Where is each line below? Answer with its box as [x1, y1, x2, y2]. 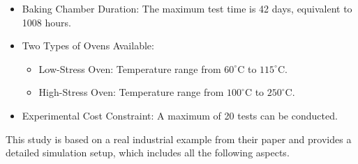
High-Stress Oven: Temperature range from [38, 85, 224, 99]
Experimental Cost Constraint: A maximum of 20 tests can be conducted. [22, 108, 338, 122]
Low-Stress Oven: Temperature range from [38, 61, 221, 76]
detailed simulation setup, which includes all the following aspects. [6, 145, 290, 160]
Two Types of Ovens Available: [22, 38, 154, 53]
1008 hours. [22, 15, 71, 29]
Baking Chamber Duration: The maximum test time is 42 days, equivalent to [22, 1, 352, 15]
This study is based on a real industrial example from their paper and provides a [6, 131, 352, 146]
